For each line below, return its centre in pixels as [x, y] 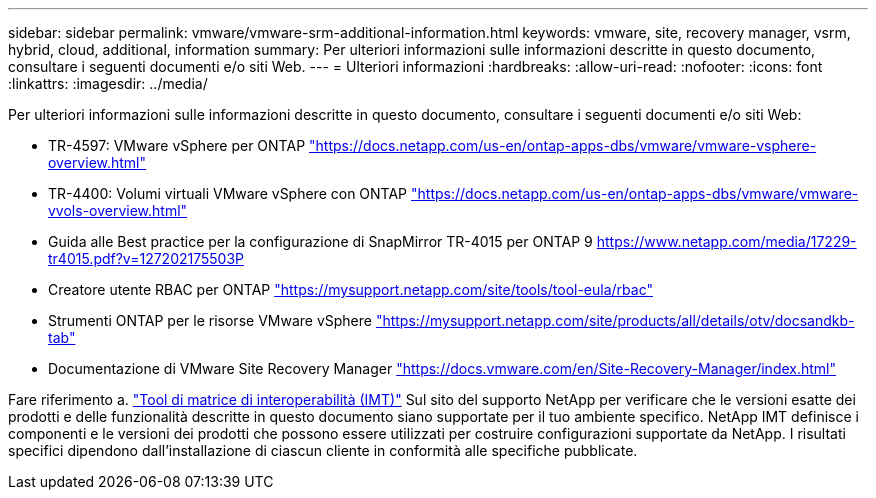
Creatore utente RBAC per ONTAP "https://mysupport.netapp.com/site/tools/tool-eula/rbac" [350, 289]
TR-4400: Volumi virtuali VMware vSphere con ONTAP [228, 193]
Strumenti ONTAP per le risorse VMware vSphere [210, 320]
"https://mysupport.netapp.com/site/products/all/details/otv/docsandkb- [615, 320]
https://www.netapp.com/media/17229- [726, 241]
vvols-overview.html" [118, 210]
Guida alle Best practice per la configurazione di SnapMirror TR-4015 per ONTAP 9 [320, 241]
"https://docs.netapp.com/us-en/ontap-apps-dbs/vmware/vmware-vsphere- [563, 145]
